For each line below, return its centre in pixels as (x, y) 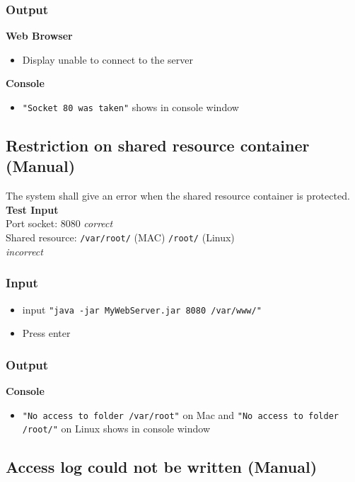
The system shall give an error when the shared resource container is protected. (178, 196)
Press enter (46, 333)
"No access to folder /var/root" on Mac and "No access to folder (180, 414)
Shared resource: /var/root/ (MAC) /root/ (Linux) (120, 237)
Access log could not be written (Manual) (162, 467)
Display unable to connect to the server (107, 59)
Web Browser (39, 36)
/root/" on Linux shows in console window (116, 429)
